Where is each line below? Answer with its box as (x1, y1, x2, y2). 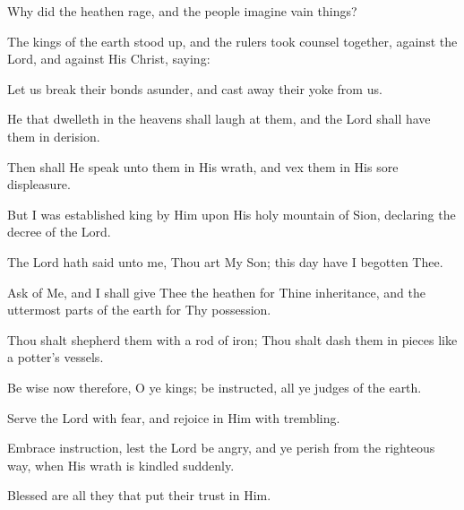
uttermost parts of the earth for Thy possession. (7, 300, 271, 319)
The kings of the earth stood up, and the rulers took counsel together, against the (7, 31, 458, 50)
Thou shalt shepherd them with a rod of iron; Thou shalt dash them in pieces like (7, 330, 458, 349)
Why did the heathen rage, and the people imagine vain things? (7, 2, 357, 20)
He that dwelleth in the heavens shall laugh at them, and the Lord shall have (7, 109, 431, 128)
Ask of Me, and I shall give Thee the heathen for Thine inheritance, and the (7, 282, 425, 301)
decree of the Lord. (7, 222, 111, 241)
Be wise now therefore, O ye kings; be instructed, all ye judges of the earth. (7, 377, 422, 396)
